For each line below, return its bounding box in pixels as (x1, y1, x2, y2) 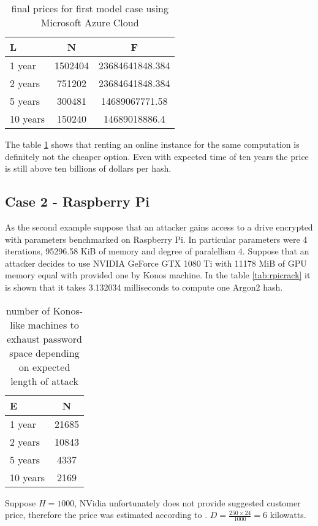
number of (6, 303, 50, 318)
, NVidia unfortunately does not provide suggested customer (74, 496, 301, 509)
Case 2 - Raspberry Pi (5, 192, 150, 211)
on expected (18, 359, 70, 374)
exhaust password (7, 331, 82, 346)
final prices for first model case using (11, 1, 168, 15)
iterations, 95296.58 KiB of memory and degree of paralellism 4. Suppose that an (5, 245, 309, 257)
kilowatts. (270, 508, 306, 521)
